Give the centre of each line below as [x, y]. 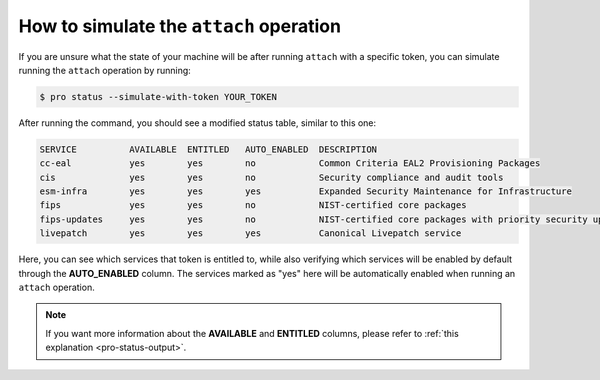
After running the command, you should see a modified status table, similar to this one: [197, 122]
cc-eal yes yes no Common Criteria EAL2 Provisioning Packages [290, 163]
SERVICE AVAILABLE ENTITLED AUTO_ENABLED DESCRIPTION [208, 149]
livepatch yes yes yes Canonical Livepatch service [250, 233]
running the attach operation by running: [105, 70]
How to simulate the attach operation [180, 26]
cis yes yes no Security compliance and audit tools [271, 177]
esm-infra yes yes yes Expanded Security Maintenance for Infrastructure [305, 191]
